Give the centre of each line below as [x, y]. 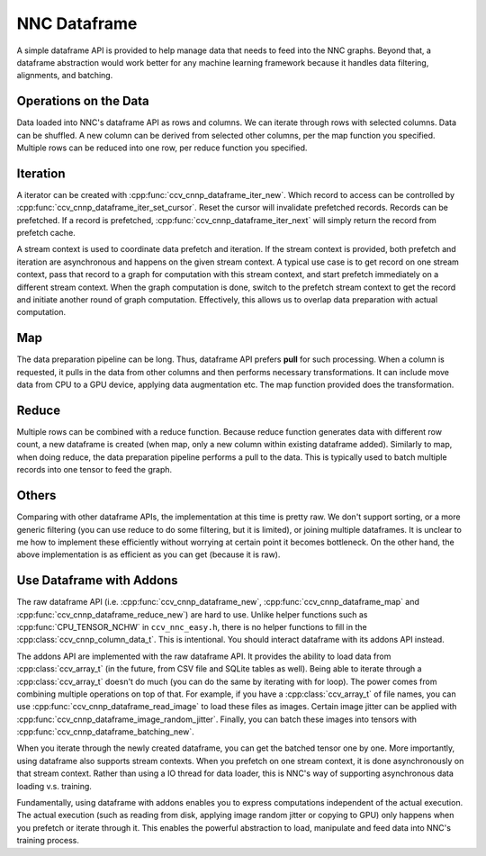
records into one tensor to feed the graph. [94, 470]
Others [36, 496]
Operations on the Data [83, 101]
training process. [48, 841]
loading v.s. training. [54, 786]
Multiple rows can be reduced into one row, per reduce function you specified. [162, 148]
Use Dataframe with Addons [98, 581]
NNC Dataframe [77, 23]
